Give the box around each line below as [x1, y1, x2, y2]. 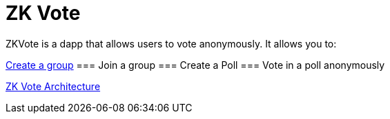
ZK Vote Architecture [6, 80, 101, 92]
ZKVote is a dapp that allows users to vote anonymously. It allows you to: [6, 37, 337, 50]
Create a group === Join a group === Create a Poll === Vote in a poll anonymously [6, 58, 385, 71]
